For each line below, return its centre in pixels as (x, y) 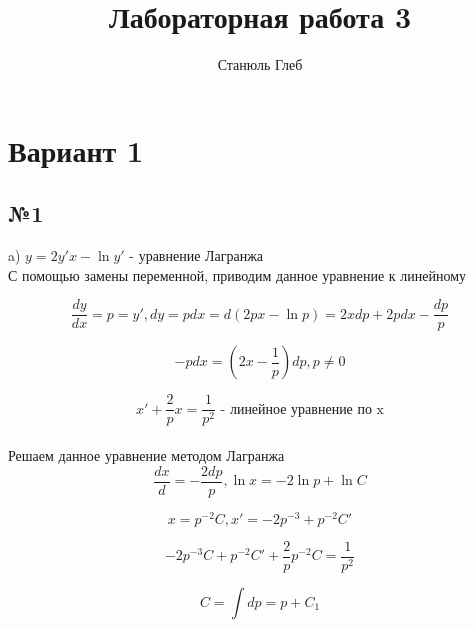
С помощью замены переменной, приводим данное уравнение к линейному (237, 274)
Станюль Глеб (260, 64)
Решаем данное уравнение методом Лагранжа (146, 455)
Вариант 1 (76, 149)
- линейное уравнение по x (302, 409)
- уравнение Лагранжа (196, 257)
